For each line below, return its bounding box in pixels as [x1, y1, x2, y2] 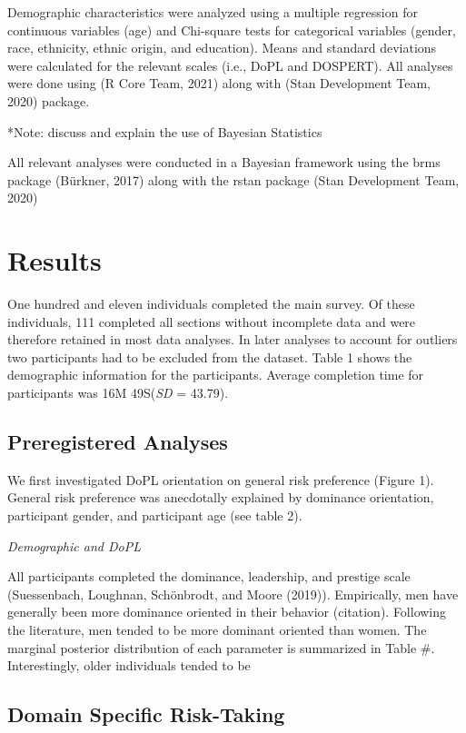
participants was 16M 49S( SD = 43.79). [7, 383, 229, 402]
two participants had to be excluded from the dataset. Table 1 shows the [7, 347, 412, 366]
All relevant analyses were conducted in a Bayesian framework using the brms [7, 153, 441, 172]
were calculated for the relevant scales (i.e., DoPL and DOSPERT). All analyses [7, 55, 453, 74]
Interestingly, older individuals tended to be [7, 656, 251, 675]
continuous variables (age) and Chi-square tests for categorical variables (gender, [7, 20, 456, 39]
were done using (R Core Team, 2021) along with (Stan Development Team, [7, 74, 431, 93]
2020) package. [7, 91, 90, 110]
